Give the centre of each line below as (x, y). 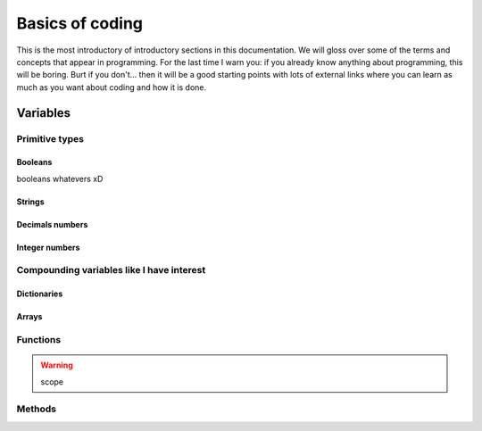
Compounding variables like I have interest (111, 270)
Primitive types (50, 138)
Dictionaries (40, 294)
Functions (39, 340)
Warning (57, 365)
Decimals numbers (52, 224)
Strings (30, 202)
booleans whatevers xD (60, 178)
